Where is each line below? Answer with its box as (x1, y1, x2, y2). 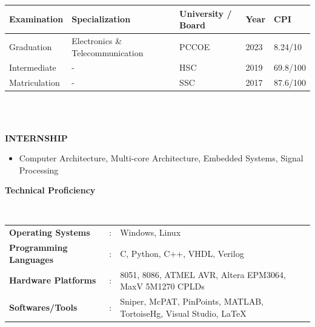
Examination (9, 13, 64, 25)
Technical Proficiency (5, 184, 96, 196)
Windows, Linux (120, 226, 181, 239)
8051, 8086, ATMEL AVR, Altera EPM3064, (120, 268, 286, 280)
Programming (9, 241, 68, 254)
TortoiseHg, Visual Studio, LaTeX (120, 306, 247, 319)
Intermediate (9, 61, 56, 74)
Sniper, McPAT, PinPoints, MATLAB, (120, 294, 264, 307)
